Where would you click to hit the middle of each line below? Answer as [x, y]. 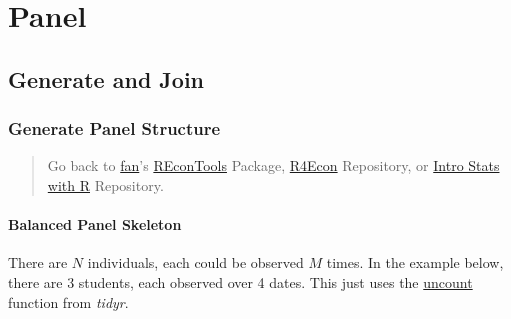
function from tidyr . [68, 301]
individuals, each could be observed [195, 262]
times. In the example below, [415, 262]
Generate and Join [106, 78]
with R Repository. [105, 184]
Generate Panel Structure [114, 128]
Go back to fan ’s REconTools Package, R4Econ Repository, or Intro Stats [273, 165]
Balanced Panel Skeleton [95, 224]
